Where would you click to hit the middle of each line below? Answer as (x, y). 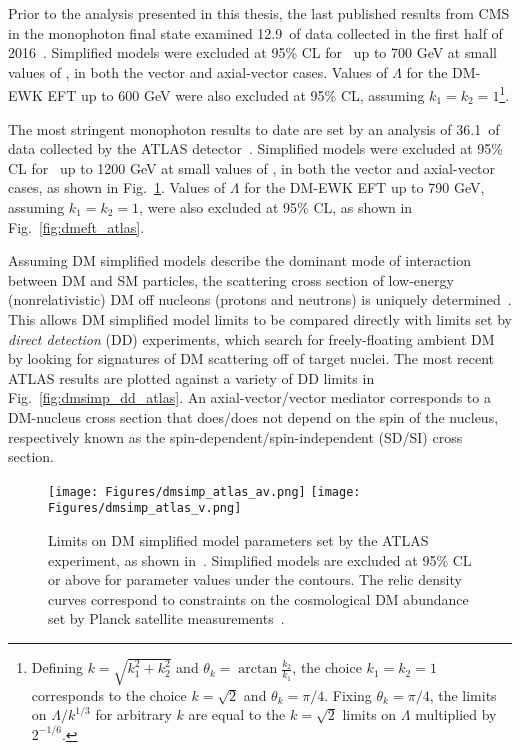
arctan (258, 669)
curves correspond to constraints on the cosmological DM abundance (258, 598)
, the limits (463, 694)
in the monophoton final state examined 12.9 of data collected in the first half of (255, 32)
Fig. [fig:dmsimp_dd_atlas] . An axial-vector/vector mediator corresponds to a (249, 397)
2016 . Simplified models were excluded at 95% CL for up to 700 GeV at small (252, 52)
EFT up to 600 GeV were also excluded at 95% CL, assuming (236, 95)
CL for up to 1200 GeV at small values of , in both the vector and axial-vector (252, 167)
